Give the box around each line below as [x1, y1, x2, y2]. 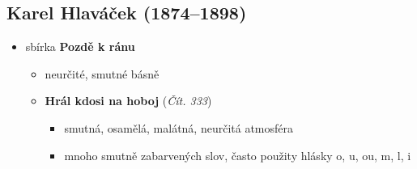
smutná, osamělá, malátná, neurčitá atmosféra [64, 119, 294, 136]
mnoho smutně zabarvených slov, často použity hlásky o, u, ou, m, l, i [64, 146, 411, 163]
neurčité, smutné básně [45, 65, 160, 82]
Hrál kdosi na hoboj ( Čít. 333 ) [45, 92, 212, 109]
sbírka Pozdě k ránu [25, 38, 135, 55]
